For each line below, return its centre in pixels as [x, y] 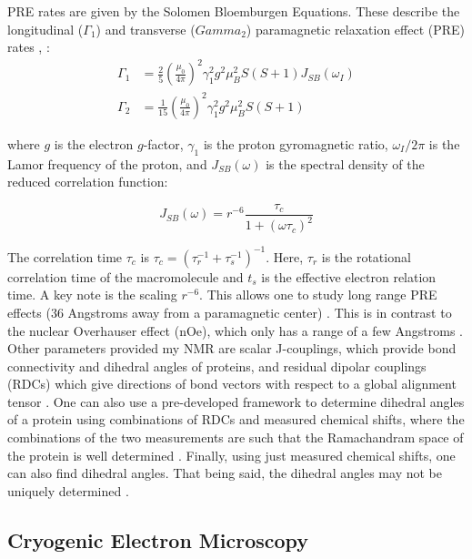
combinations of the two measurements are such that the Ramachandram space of [236, 437]
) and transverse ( [146, 29]
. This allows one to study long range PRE [318, 295]
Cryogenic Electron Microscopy [158, 539]
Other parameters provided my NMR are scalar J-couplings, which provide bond [232, 348]
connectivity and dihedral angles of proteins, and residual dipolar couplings [217, 366]
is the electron [94, 143]
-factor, [163, 143]
